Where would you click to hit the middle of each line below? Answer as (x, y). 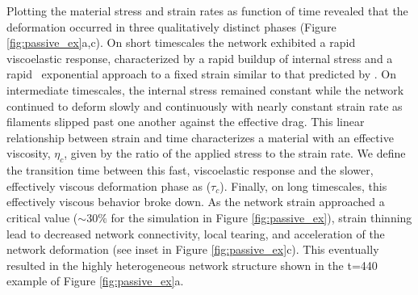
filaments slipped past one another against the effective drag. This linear (186, 122)
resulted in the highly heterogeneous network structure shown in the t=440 (192, 265)
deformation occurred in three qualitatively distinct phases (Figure (171, 26)
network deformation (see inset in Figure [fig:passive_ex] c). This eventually (193, 249)
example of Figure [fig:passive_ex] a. (95, 281)
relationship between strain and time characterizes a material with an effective (200, 137)
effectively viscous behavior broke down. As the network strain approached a (196, 202)
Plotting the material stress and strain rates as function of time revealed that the (207, 11)
